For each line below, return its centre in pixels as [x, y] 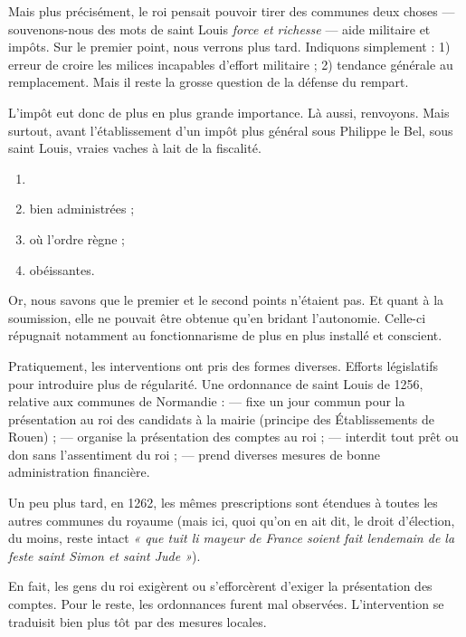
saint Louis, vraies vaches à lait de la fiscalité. [135, 148]
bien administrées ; [82, 209]
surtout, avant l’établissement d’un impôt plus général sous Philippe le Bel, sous [231, 130]
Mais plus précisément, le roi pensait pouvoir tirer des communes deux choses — [232, 11]
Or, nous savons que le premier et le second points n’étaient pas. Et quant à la [226, 300]
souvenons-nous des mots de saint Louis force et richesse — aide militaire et [219, 29]
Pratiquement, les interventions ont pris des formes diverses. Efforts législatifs [223, 365]
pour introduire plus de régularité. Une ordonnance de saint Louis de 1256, [216, 383]
